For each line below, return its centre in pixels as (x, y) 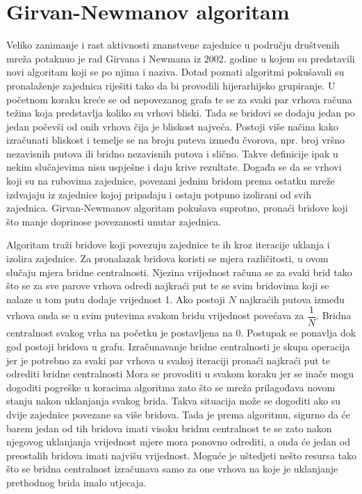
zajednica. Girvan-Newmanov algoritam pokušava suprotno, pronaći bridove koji (177, 208)
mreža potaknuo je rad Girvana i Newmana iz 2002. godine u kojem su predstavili (181, 58)
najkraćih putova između (292, 299)
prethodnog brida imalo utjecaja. (76, 482)
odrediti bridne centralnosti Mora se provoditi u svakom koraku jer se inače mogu (180, 374)
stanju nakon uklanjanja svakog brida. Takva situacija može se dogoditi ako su (174, 401)
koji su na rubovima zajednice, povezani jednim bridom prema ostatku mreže (171, 181)
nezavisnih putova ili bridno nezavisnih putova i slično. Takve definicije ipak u (172, 153)
